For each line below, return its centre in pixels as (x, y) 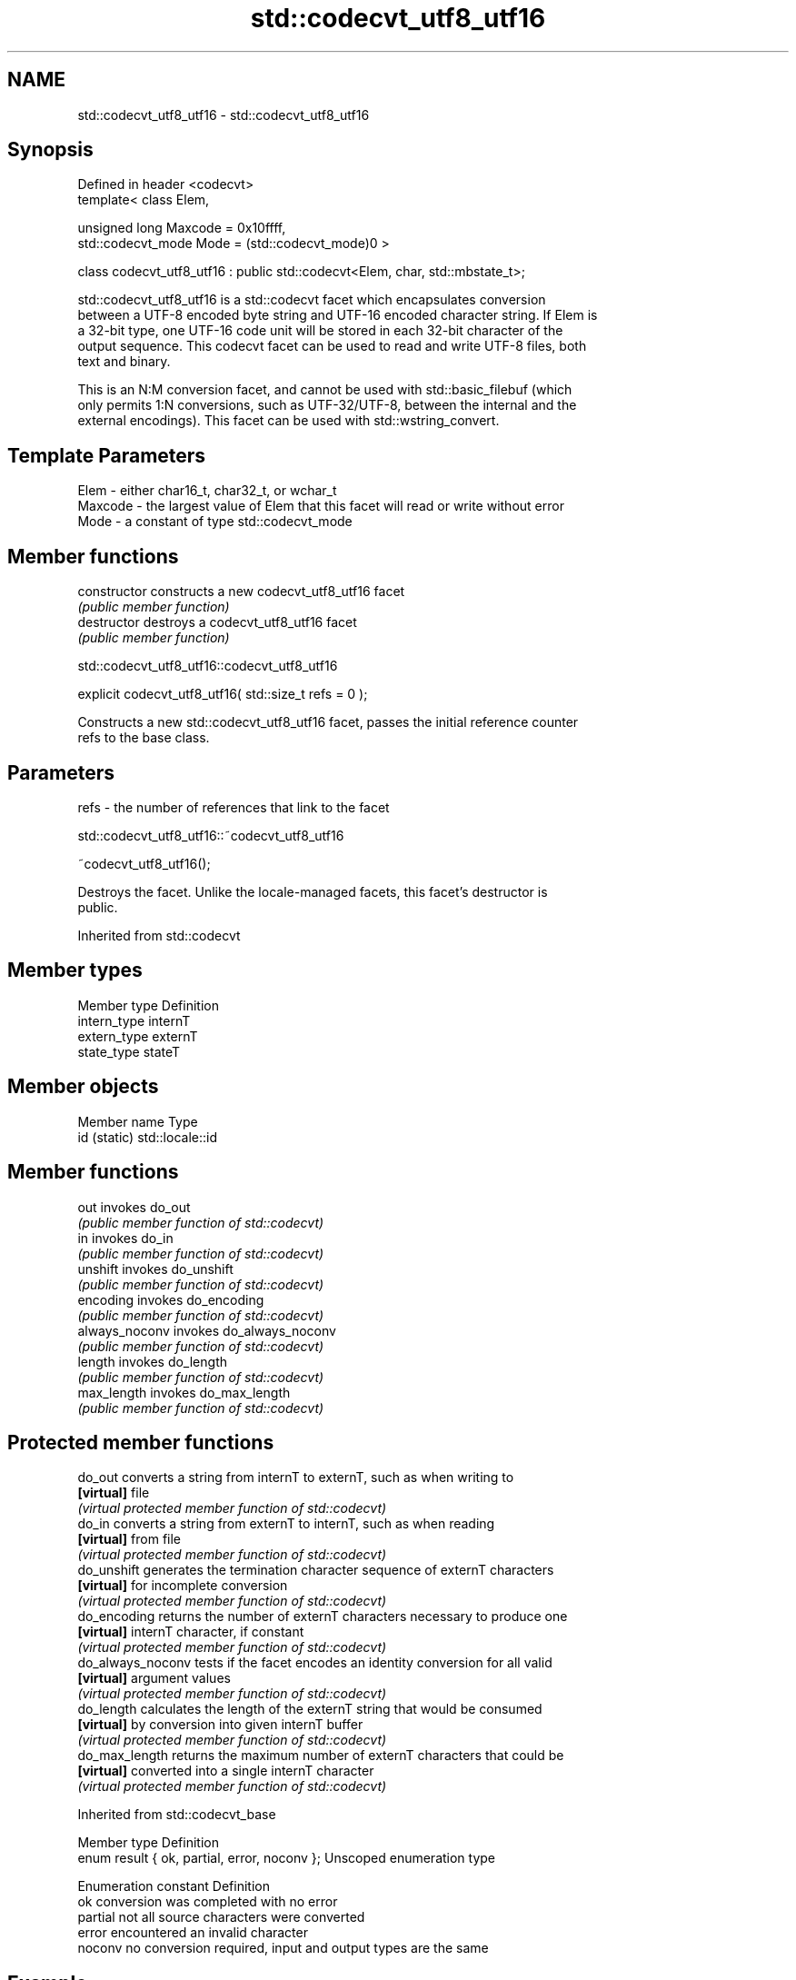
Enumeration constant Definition (174, 1886)
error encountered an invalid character (193, 1933)
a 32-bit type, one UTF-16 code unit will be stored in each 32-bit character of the (320, 331)
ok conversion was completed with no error (208, 1902)
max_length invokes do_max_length (184, 1392)
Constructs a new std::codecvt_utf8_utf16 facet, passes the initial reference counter (328, 722)
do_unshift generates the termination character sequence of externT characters (316, 1570)
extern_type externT (138, 1036)
